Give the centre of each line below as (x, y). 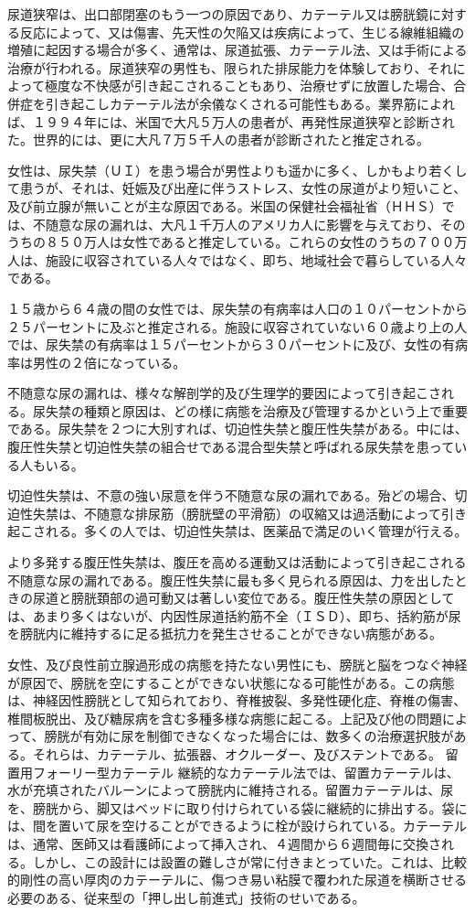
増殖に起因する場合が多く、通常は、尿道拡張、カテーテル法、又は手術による (237, 50)
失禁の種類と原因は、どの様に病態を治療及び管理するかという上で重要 (256, 410)
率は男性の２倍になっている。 (97, 362)
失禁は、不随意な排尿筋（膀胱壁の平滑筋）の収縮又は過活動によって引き (249, 513)
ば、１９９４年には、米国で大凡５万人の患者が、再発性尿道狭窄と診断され (231, 121)
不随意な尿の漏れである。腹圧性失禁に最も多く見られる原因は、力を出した (231, 580)
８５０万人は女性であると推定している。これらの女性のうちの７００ (250, 242)
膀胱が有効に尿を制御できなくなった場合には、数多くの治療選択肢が (249, 736)
